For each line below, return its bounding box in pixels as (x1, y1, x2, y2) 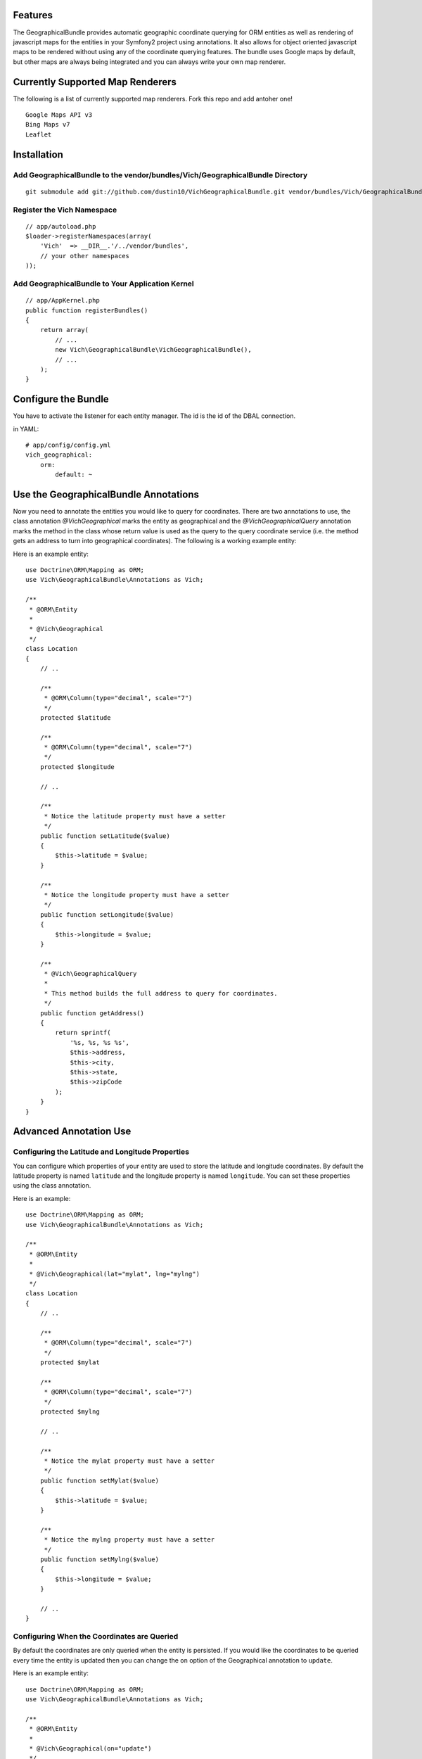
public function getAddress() (39, 1009, 144, 1017)
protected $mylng (39, 1408, 100, 1416)
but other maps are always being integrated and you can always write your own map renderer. (13, 57, 286, 66)
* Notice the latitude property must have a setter (44, 812, 226, 820)
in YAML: (13, 424, 39, 433)
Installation (13, 148, 63, 160)
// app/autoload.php (25, 222, 96, 230)
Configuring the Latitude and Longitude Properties (13, 1147, 190, 1157)
